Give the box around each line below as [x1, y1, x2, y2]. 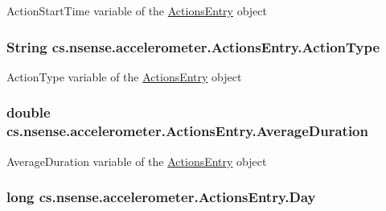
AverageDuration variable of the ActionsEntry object [6, 152, 267, 169]
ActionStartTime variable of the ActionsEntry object [6, 2, 267, 19]
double [6, 102, 51, 122]
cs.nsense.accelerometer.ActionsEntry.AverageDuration [6, 121, 368, 141]
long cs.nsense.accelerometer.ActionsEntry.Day [6, 187, 316, 207]
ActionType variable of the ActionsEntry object [6, 68, 242, 85]
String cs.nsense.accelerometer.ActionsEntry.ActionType [6, 36, 380, 56]
